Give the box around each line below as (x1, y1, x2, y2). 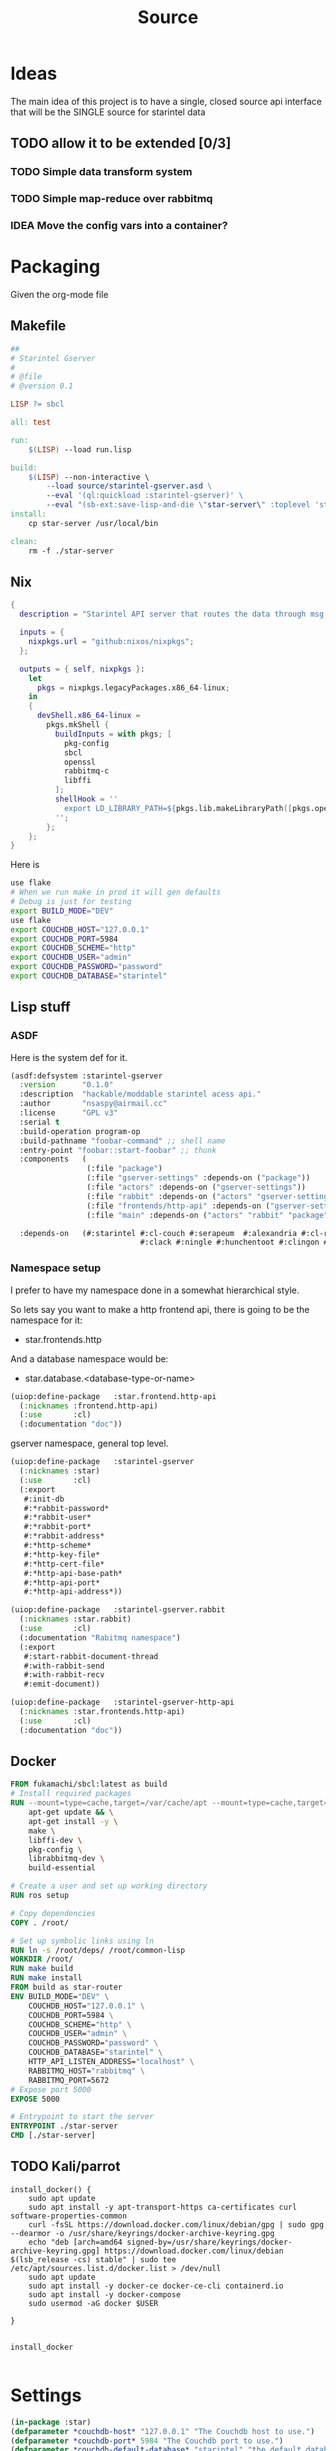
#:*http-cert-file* (23, 1559, 105, 1569)
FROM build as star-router (10, 1982, 123, 1993)
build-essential (28, 1863, 97, 1873)
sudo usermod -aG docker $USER (28, 2298, 159, 2308)
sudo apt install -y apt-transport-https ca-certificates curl (28, 2202, 298, 2212)
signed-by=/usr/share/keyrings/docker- (126, 2237, 293, 2247)
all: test (10, 417, 52, 428)
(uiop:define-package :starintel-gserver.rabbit (10, 1605, 226, 1615)
